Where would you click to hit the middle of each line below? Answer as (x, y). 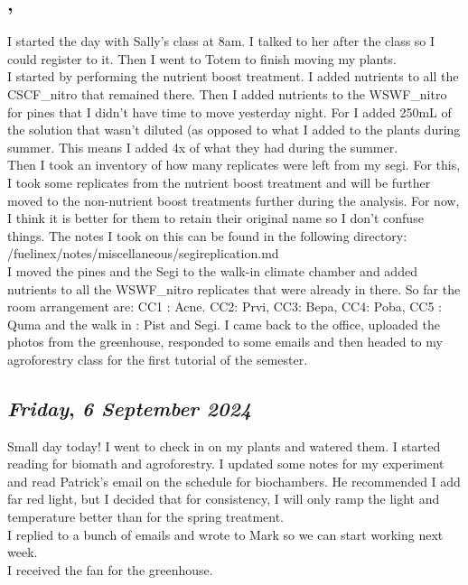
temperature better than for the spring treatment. (145, 517)
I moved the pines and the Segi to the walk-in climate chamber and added (212, 270)
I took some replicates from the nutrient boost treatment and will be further (219, 182)
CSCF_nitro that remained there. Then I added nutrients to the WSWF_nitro (227, 93)
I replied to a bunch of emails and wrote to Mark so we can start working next (225, 534)
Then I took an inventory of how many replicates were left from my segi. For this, (234, 165)
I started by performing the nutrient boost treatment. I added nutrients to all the (233, 76)
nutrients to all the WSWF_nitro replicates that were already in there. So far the (234, 288)
